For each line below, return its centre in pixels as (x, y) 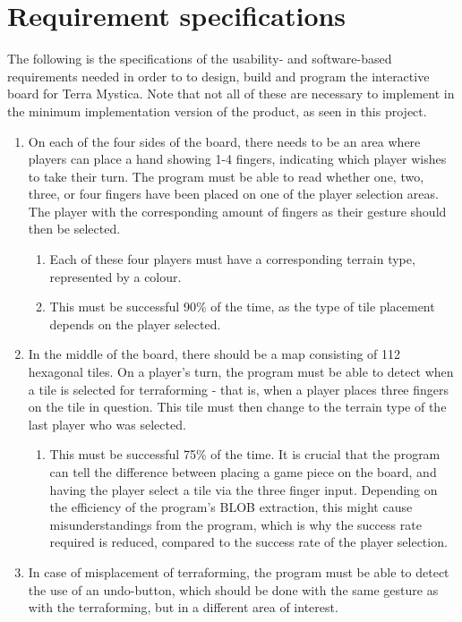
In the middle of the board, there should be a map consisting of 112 (214, 354)
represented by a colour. (115, 276)
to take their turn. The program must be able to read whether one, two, (226, 176)
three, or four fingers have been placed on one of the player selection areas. (233, 194)
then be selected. (74, 229)
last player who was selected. (107, 424)
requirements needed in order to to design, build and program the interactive (218, 76)
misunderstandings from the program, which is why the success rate (235, 524)
